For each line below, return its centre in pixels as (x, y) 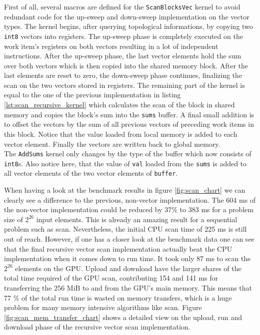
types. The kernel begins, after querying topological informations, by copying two (128, 26)
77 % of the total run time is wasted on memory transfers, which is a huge (118, 297)
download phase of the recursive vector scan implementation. (97, 327)
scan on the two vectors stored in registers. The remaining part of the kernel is (124, 85)
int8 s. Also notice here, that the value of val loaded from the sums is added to (125, 163)
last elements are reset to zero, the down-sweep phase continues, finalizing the (123, 75)
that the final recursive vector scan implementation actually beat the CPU (118, 248)
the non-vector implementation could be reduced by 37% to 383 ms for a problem (129, 209)
